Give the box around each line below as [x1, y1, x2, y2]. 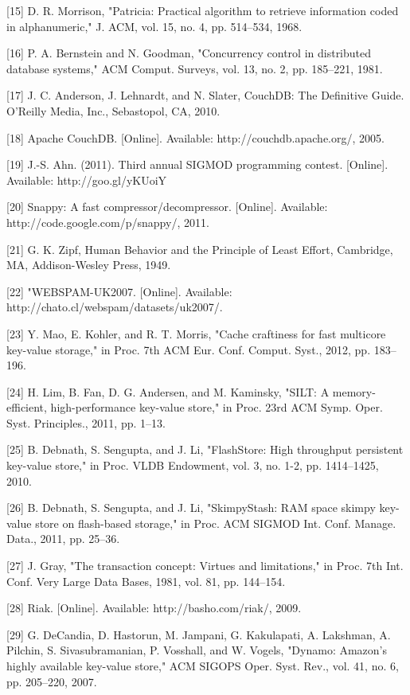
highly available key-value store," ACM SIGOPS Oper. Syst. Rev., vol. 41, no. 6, [6, 658, 399, 674]
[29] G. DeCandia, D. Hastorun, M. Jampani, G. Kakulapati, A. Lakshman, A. [6, 626, 391, 642]
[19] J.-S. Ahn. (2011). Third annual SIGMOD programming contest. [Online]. [6, 156, 389, 173]
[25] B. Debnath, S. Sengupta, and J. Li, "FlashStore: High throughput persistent [6, 441, 404, 458]
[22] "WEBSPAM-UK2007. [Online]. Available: [6, 283, 232, 299]
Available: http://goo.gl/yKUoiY [6, 171, 167, 188]
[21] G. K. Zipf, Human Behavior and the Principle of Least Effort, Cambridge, [6, 240, 393, 257]
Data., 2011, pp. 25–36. [6, 530, 120, 547]
